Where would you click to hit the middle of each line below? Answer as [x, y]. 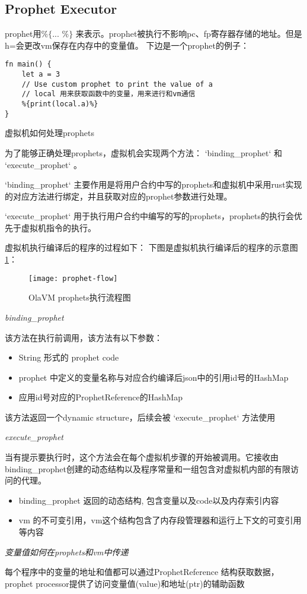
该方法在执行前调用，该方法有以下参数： [84, 337]
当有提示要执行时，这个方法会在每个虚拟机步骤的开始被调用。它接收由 [142, 457]
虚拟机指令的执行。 [58, 227]
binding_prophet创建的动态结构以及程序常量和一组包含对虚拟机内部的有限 [148, 468]
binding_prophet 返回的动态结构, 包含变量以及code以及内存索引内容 [149, 500]
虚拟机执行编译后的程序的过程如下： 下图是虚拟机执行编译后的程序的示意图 [151, 247]
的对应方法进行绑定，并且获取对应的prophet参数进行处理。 [119, 196]
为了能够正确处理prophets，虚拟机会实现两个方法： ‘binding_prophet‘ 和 [144, 152]
